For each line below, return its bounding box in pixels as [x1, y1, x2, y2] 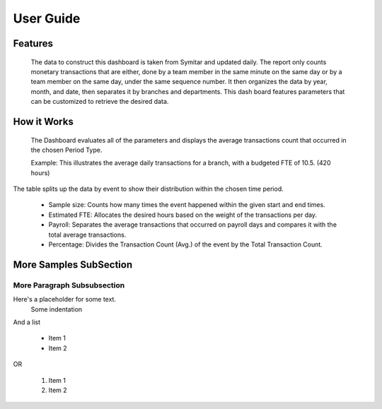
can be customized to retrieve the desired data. [30, 97, 169, 106]
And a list [13, 318, 40, 326]
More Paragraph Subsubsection [13, 280, 125, 290]
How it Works [13, 115, 74, 127]
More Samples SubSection [13, 259, 133, 271]
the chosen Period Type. [30, 146, 103, 154]
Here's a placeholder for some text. [13, 295, 117, 304]
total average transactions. [48, 230, 127, 239]
